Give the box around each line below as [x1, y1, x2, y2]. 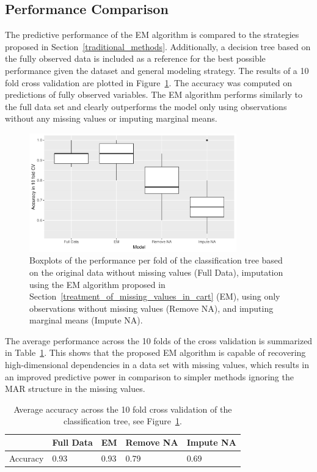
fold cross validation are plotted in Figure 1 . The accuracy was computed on [5, 76, 292, 89]
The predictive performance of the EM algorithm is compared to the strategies [5, 28, 299, 41]
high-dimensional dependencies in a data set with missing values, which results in [5, 358, 310, 371]
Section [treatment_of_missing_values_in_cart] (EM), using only [29, 290, 280, 303]
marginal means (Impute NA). [29, 314, 143, 326]
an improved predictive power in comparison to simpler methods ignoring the [5, 370, 294, 383]
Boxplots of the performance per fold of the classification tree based [29, 254, 283, 267]
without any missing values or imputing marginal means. [5, 112, 217, 125]
